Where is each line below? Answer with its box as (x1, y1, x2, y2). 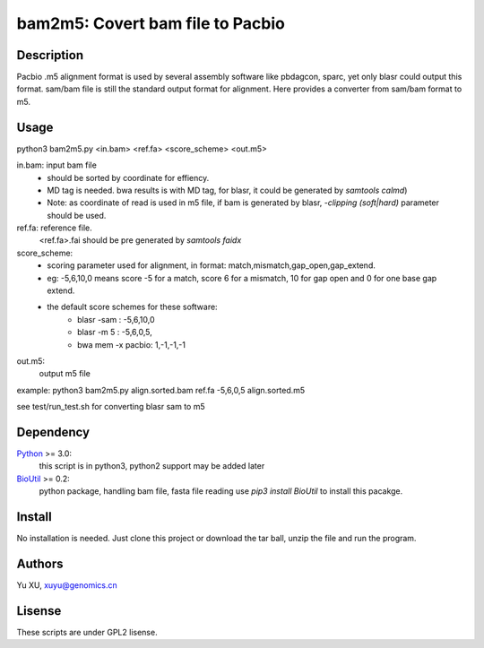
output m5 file (39, 368, 91, 379)
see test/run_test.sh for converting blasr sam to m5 (16, 402, 205, 412)
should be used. (47, 210, 107, 220)
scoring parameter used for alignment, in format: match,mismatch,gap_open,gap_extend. (47, 260, 376, 271)
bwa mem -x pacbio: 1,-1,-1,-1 (77, 339, 186, 350)
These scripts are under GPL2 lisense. (16, 626, 158, 637)
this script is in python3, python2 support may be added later (39, 461, 265, 471)
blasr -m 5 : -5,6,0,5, (77, 327, 152, 338)
